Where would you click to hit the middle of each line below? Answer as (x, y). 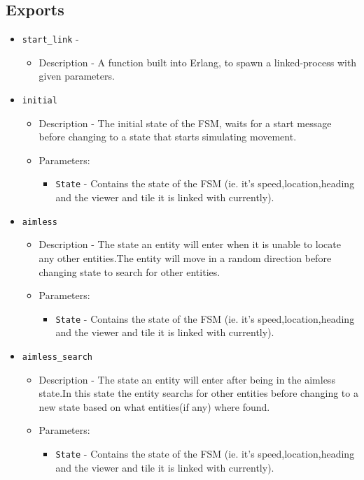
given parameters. (77, 76)
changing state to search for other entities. (129, 271)
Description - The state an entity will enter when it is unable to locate (190, 244)
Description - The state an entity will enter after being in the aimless (187, 379)
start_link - (50, 39)
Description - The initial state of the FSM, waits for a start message (185, 123)
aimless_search (57, 357)
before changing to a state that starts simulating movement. (168, 137)
